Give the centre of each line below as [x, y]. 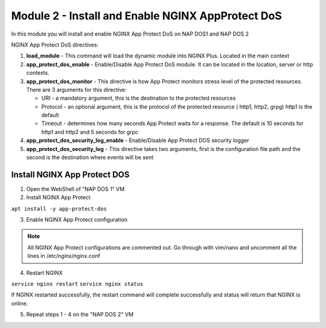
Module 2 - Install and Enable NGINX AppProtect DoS [146, 16]
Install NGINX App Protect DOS [70, 174]
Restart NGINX [44, 272]
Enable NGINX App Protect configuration [77, 220]
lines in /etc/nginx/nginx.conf [64, 256]
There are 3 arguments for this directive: [76, 89]
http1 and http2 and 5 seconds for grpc [90, 132]
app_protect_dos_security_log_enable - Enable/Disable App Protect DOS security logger [138, 140]
